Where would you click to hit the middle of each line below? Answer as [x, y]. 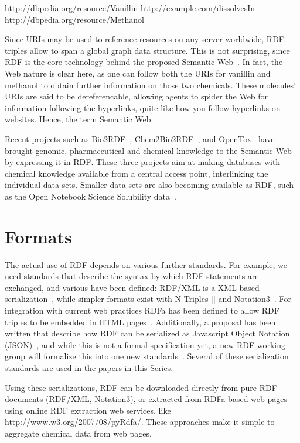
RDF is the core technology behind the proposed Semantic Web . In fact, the [144, 62]
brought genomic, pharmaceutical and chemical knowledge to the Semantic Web [148, 150]
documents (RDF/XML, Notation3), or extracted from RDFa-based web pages [146, 399]
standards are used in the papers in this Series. [89, 367]
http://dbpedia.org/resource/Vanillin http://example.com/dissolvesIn [130, 8]
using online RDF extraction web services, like [88, 410]
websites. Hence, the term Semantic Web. [79, 119]
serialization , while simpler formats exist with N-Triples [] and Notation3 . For [148, 299]
